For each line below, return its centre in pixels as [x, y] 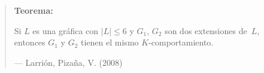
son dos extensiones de [206, 30]
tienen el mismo [110, 42]
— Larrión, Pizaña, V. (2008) [68, 62]
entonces [30, 42]
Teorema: [34, 10]
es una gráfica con [66, 30]
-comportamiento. [181, 42]
